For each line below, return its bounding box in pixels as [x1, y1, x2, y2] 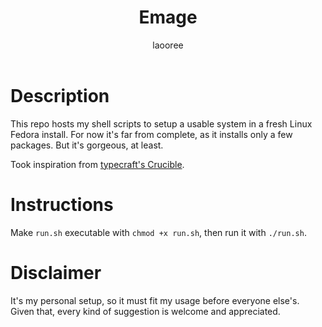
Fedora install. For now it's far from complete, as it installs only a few [10, 128, 293, 140]
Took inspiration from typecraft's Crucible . [10, 158, 185, 170]
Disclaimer [10, 261, 102, 284]
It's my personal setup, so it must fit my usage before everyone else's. [10, 294, 300, 306]
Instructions [10, 193, 114, 216]
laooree [152, 39, 184, 51]
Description [10, 84, 110, 107]
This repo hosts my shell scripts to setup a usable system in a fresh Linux [10, 117, 313, 130]
